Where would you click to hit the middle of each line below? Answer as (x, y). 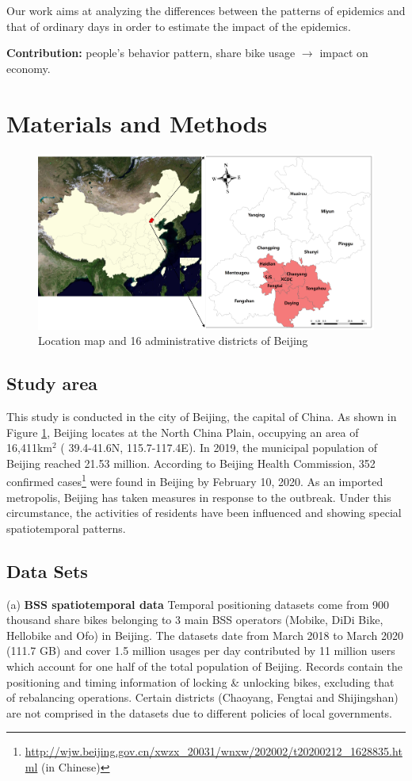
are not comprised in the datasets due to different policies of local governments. (200, 712)
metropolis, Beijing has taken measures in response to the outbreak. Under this (199, 497)
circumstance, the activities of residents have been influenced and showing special (204, 513)
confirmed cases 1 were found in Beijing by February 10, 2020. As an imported (195, 480)
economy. (29, 68)
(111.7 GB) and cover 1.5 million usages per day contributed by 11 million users (201, 651)
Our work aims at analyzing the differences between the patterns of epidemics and (206, 10)
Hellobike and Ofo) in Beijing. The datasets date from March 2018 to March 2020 (205, 635)
